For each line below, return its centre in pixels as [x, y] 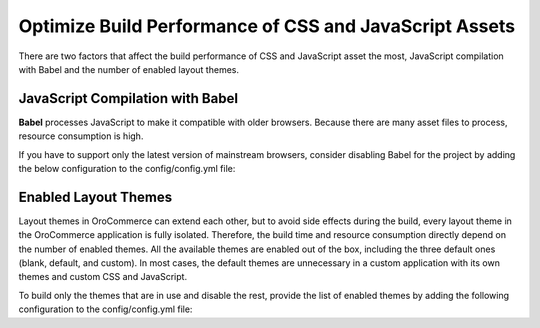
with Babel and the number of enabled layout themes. [129, 69]
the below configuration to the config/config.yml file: [127, 169]
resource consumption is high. [81, 136]
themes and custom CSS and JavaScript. [103, 277]
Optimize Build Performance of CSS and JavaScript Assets [266, 26]
